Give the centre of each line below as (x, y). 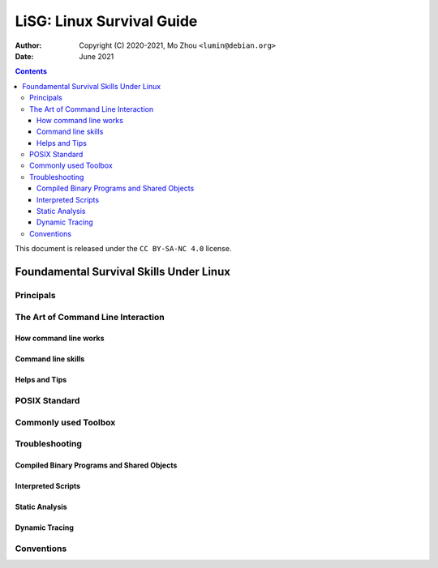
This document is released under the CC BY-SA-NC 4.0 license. (123, 249)
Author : (28, 45)
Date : (24, 56)
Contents (31, 71)
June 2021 (97, 56)
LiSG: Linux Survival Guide (106, 21)
